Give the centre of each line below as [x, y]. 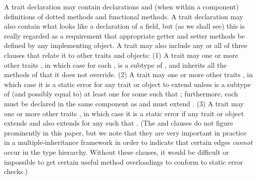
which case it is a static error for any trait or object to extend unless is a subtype [128, 84]
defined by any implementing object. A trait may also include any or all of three [126, 45]
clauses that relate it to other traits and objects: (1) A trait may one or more [121, 55]
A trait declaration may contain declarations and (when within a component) [121, 6]
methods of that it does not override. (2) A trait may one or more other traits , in [128, 74]
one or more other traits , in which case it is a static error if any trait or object [124, 113]
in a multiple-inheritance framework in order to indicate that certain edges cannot [128, 142]
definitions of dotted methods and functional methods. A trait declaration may [124, 16]
